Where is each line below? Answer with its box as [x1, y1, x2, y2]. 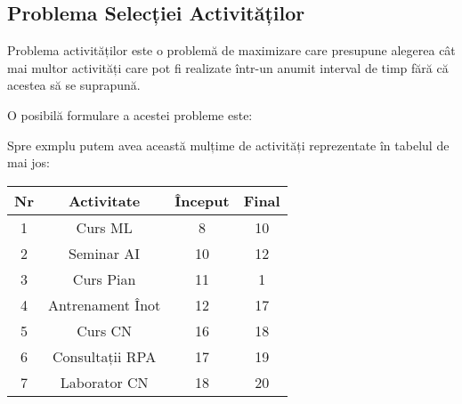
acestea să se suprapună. [7, 76, 141, 94]
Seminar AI [69, 242, 141, 263]
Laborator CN [60, 371, 149, 392]
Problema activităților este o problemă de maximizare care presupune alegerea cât [7, 41, 456, 60]
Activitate [68, 190, 141, 211]
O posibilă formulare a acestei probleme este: [7, 105, 253, 124]
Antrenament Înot [47, 294, 161, 315]
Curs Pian [72, 268, 136, 289]
